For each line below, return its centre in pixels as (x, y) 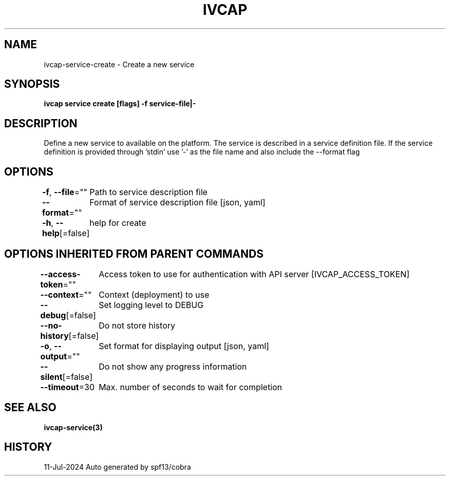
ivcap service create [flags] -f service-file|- (120, 104)
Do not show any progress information (173, 366)
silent (51, 377)
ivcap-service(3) (73, 427)
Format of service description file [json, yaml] (177, 203)
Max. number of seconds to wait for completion (191, 387)
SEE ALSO (30, 408)
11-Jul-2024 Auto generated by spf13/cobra (117, 467)
